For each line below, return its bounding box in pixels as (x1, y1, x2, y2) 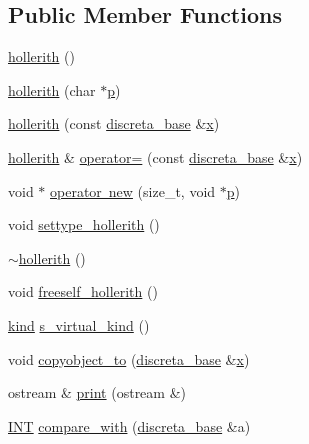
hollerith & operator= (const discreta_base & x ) (8, 146, 303, 167)
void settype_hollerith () (8, 214, 160, 235)
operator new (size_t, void (50, 180, 216, 201)
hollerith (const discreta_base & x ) (8, 113, 220, 134)
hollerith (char (8, 79, 96, 100)
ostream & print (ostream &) (8, 382, 186, 403)
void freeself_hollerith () (8, 281, 158, 302)
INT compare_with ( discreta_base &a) (8, 415, 251, 436)
